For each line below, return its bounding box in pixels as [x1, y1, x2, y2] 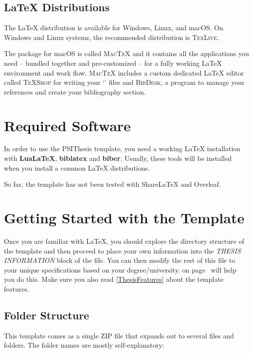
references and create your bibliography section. [4, 86, 146, 97]
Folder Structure [4, 307, 90, 322]
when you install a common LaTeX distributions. [4, 162, 150, 173]
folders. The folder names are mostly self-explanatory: [4, 340, 164, 350]
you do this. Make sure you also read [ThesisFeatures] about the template [4, 274, 224, 284]
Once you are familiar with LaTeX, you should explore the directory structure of [4, 235, 244, 246]
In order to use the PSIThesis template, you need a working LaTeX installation [4, 143, 241, 154]
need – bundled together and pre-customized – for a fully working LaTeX [4, 58, 222, 68]
